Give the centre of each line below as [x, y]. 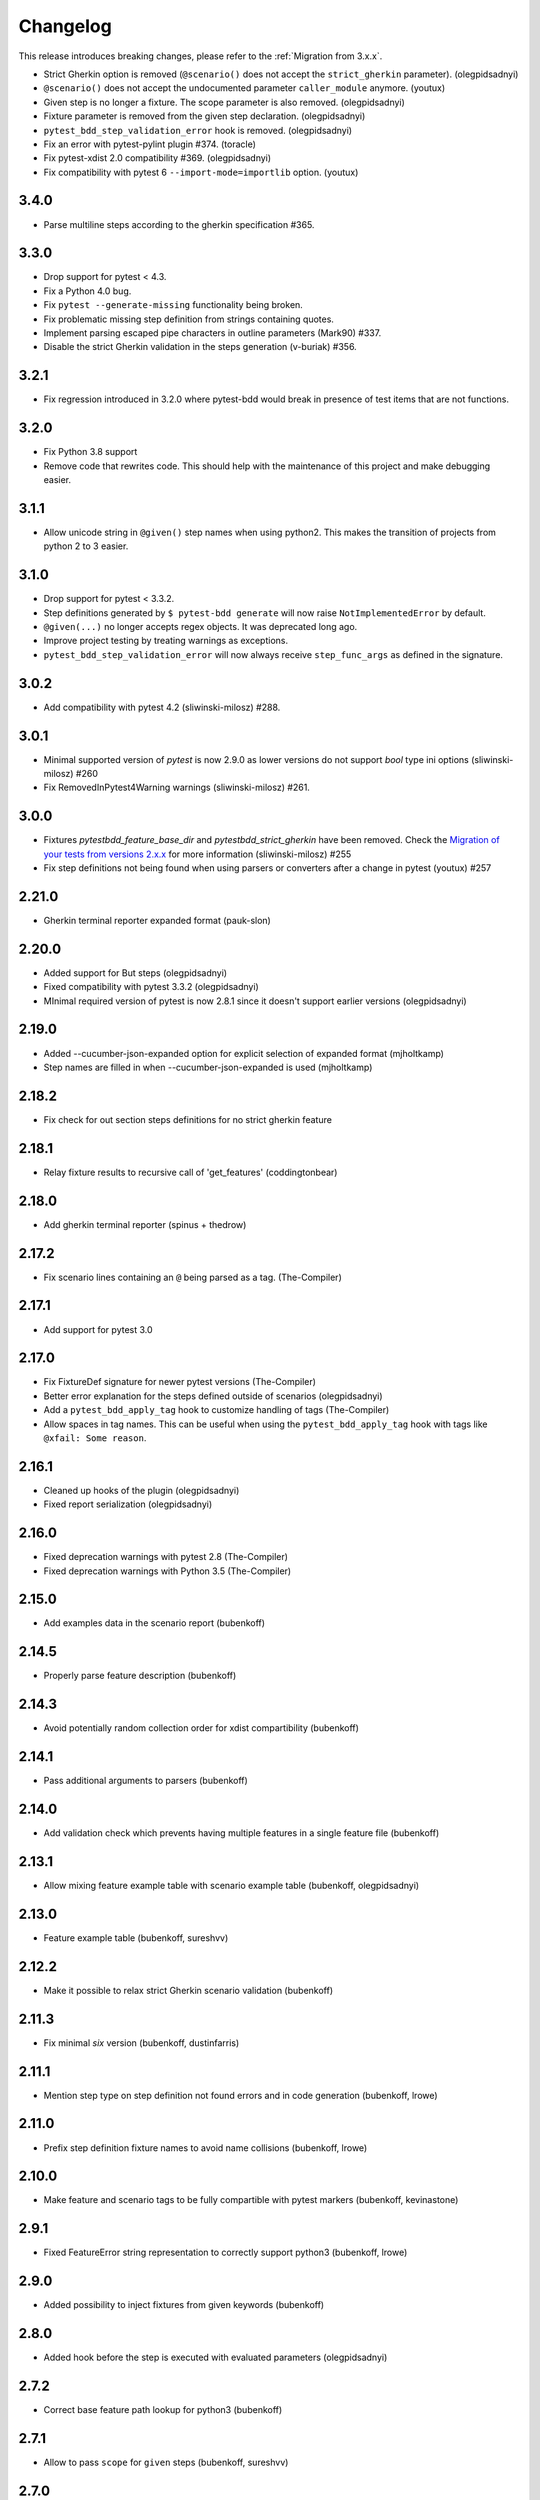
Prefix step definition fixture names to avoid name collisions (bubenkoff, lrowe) [205, 2147]
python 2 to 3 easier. [86, 546]
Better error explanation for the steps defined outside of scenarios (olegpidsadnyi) [213, 1396]
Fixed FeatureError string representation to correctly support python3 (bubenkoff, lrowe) [225, 2252]
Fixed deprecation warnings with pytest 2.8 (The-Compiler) [166, 1557]
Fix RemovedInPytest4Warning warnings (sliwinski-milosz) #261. [176, 787]
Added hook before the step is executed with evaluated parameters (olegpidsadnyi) [215, 2357]
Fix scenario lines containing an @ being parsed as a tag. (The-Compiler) [192, 1277]
